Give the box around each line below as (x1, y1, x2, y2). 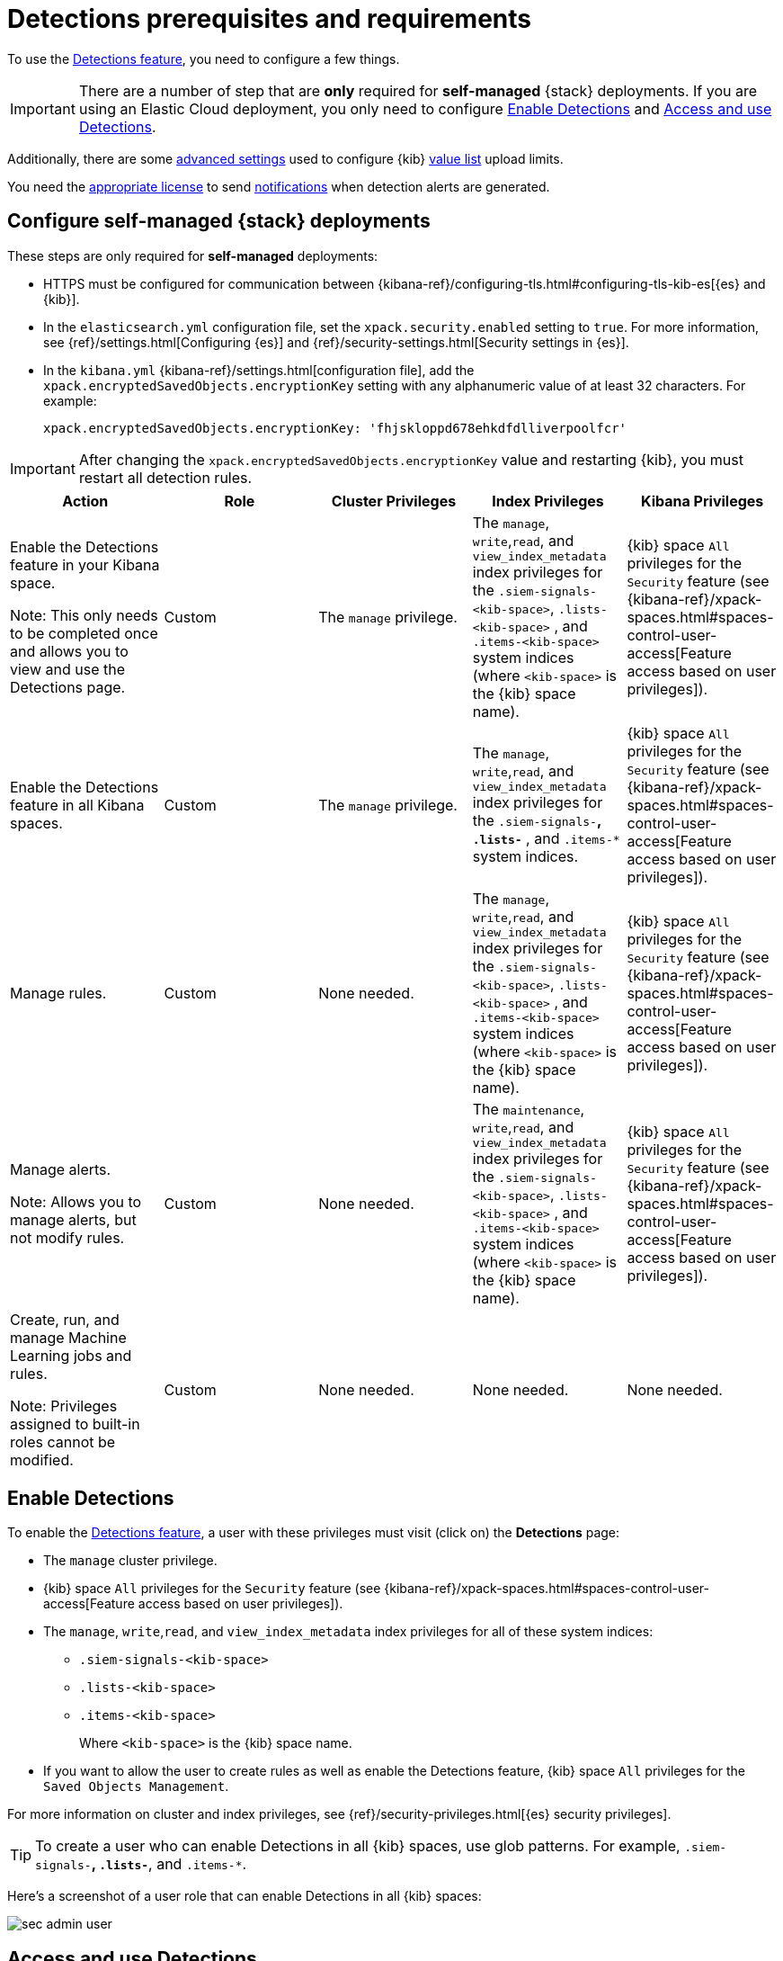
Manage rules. (10, 983, 107, 1002)
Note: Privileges (10, 1396, 118, 1415)
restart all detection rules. (78, 468, 253, 487)
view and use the (10, 659, 125, 678)
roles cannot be (10, 1432, 116, 1451)
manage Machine (10, 1328, 127, 1347)
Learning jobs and (10, 1346, 132, 1365)
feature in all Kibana (10, 795, 145, 814)
